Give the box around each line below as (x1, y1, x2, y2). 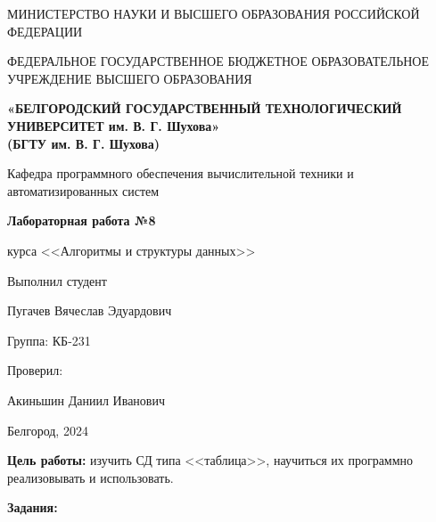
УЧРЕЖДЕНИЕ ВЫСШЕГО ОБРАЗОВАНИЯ (7, 69, 252, 87)
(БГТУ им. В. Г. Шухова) (7, 134, 160, 152)
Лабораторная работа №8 (7, 211, 156, 230)
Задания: (7, 498, 58, 517)
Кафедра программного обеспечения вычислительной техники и (7, 164, 354, 183)
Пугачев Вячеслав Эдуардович (7, 301, 172, 320)
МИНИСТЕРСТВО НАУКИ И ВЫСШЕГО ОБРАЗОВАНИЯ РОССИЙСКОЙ (7, 4, 420, 22)
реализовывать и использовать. (7, 468, 174, 486)
